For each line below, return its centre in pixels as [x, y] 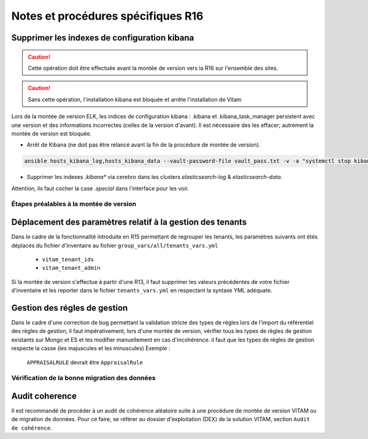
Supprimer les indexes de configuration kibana [103, 38]
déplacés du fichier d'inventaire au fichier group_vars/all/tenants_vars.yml [115, 245]
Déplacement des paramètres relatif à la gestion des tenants [129, 222]
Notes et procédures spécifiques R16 [107, 16]
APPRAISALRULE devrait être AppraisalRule [85, 362]
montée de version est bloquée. [52, 133]
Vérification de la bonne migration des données [83, 378]
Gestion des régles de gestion [70, 307]
